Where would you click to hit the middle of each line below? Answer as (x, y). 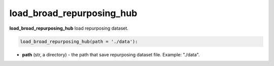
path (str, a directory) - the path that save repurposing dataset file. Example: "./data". (111, 54)
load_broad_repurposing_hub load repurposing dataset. (69, 28)
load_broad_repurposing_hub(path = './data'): (79, 41)
